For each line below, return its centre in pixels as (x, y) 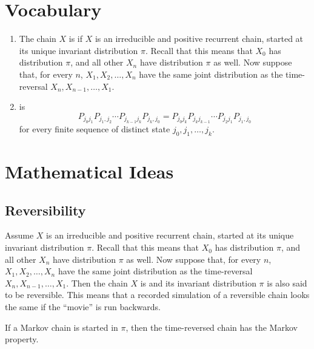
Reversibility (45, 210)
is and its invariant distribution (198, 283)
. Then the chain (97, 283)
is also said (287, 283)
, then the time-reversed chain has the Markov (212, 327)
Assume (19, 235)
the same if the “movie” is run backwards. (83, 307)
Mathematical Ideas (89, 171)
